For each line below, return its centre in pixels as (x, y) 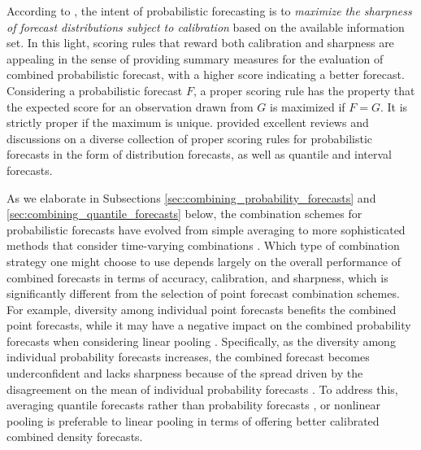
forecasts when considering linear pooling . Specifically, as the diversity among (201, 341)
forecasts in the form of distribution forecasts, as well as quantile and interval (200, 154)
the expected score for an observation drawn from (130, 106)
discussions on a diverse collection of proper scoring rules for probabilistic (190, 138)
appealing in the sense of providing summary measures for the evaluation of (195, 58)
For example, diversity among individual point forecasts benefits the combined (202, 309)
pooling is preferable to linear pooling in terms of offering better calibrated (193, 420)
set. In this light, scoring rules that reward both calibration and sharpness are (200, 43)
